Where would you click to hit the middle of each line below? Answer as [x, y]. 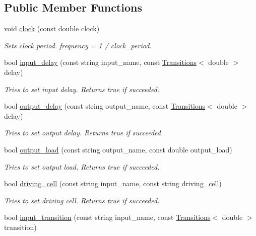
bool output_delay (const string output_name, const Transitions [105, 106]
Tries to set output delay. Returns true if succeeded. [84, 133]
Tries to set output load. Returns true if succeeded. [82, 166]
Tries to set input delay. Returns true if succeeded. [82, 89]
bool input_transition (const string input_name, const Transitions [107, 217]
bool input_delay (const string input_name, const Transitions [101, 62]
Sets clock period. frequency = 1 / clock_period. [78, 45]
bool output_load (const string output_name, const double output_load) [118, 149]
